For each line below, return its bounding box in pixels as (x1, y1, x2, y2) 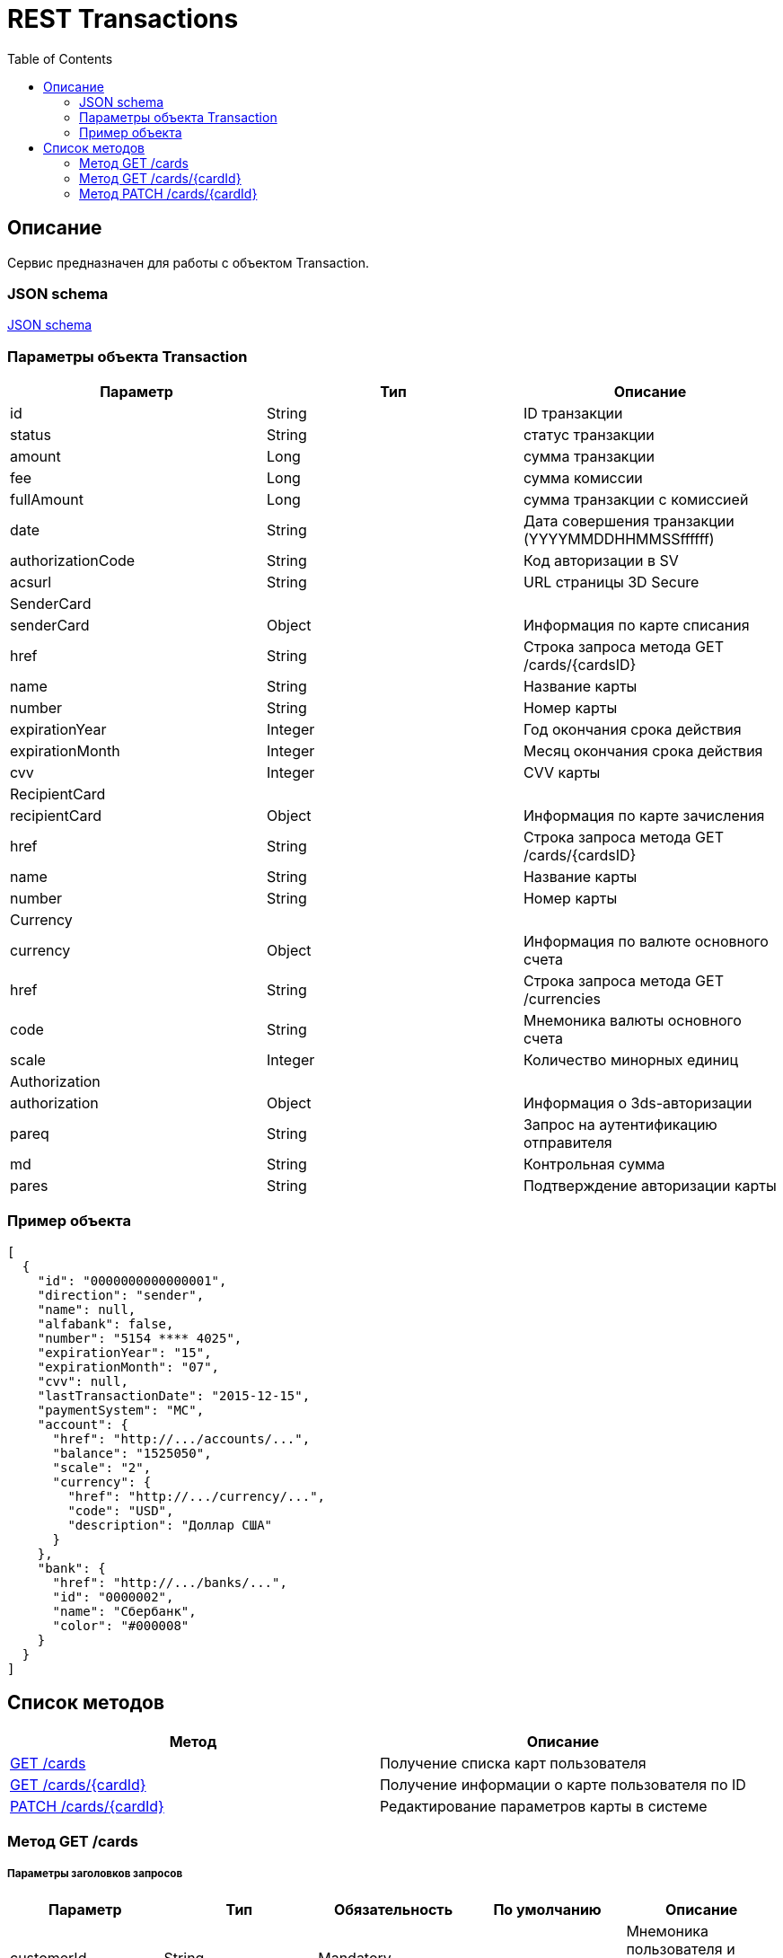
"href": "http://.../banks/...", (52, 1574, 287, 1590)
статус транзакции (523, 426, 655, 445)
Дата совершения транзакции (523, 512, 735, 531)
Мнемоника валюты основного (523, 1011, 742, 1030)
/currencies (523, 990, 601, 1009)
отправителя (523, 1133, 612, 1152)
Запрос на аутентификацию (523, 1116, 717, 1134)
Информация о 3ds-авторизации (523, 1094, 752, 1113)
